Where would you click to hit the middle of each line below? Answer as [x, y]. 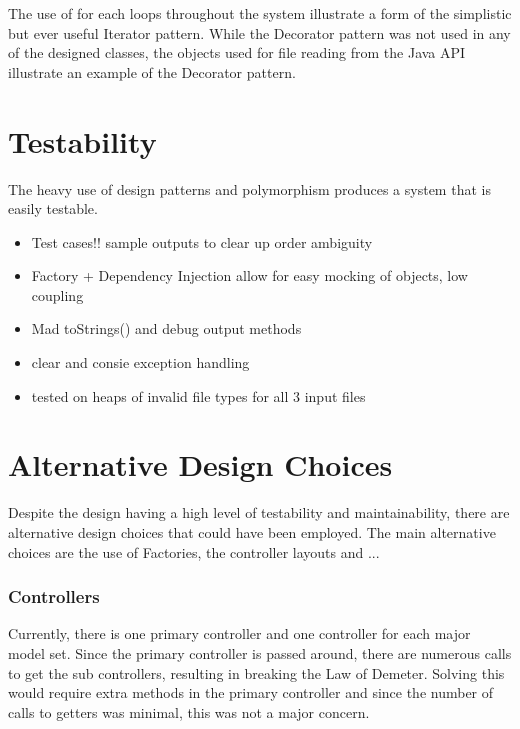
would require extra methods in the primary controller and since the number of [251, 692]
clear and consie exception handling [140, 362]
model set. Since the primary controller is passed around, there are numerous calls [260, 652]
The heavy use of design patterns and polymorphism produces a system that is [249, 188]
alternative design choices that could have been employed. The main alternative [252, 531]
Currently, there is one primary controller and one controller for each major [239, 633]
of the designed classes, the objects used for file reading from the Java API [237, 52]
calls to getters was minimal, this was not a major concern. [189, 711]
